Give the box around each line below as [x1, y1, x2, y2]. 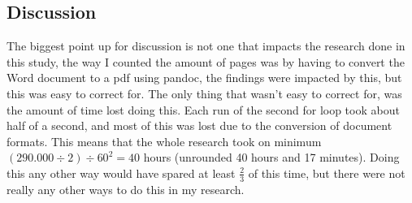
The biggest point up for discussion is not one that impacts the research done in [7, 37, 405, 54]
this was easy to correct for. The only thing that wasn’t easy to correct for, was [7, 84, 402, 101]
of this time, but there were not [248, 164, 405, 181]
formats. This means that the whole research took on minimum [7, 132, 322, 149]
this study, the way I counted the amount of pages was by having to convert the [7, 53, 405, 70]
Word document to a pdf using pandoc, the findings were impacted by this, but [7, 69, 402, 86]
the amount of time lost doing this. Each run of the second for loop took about [7, 101, 400, 118]
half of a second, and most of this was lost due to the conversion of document [7, 117, 392, 134]
